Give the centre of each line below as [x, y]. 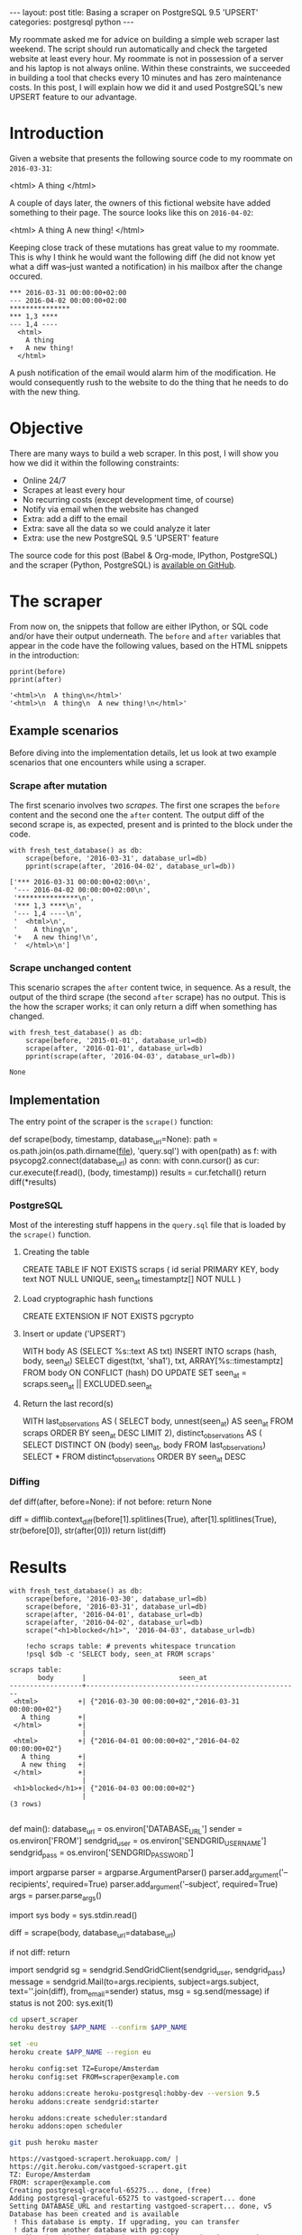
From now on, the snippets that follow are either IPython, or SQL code [139, 626]
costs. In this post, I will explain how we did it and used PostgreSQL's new [146, 87]
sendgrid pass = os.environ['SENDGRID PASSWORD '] [101, 1853]
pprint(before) [38, 671]
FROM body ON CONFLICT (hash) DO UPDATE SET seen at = [135, 1373]
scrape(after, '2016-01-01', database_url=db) [114, 1048]
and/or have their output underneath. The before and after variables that [145, 636]
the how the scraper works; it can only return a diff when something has [143, 1007]
